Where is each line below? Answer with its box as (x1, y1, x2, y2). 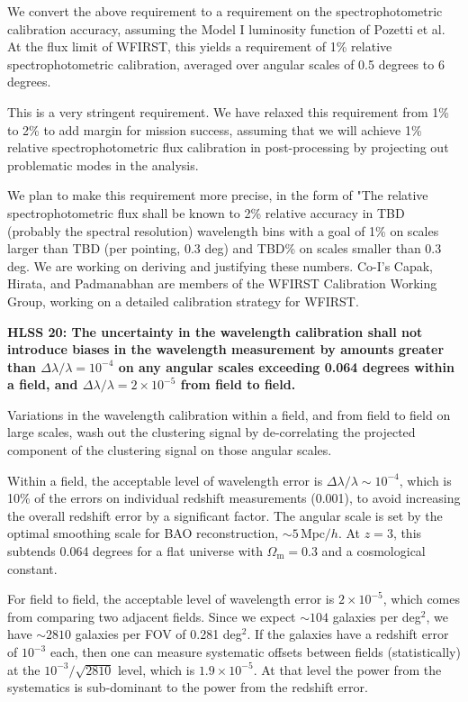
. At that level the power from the (253, 660, 442, 679)
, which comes (382, 589, 460, 608)
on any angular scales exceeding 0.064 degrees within (118, 357, 454, 376)
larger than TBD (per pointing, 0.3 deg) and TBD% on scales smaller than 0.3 (7, 239, 442, 258)
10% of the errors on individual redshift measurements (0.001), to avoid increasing (7, 488, 461, 507)
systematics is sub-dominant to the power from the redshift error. (7, 678, 368, 697)
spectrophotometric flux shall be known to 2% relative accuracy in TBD (7, 203, 405, 222)
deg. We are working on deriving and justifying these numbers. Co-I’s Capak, (7, 256, 433, 275)
